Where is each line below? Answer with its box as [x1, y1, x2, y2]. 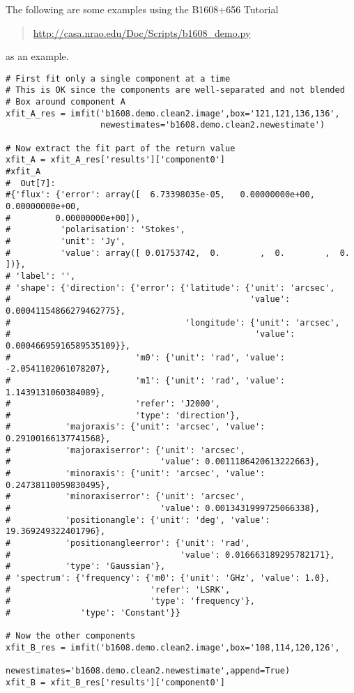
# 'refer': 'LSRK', [6, 584, 231, 595]
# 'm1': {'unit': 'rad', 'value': [6, 375, 285, 386]
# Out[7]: [6, 178, 56, 188]
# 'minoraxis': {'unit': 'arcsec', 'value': [6, 469, 265, 479]
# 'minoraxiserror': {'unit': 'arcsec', [6, 492, 245, 502]
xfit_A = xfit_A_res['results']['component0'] [6, 155, 225, 165]
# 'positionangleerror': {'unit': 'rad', [6, 538, 250, 549]
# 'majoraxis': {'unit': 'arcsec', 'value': [6, 422, 265, 432]
